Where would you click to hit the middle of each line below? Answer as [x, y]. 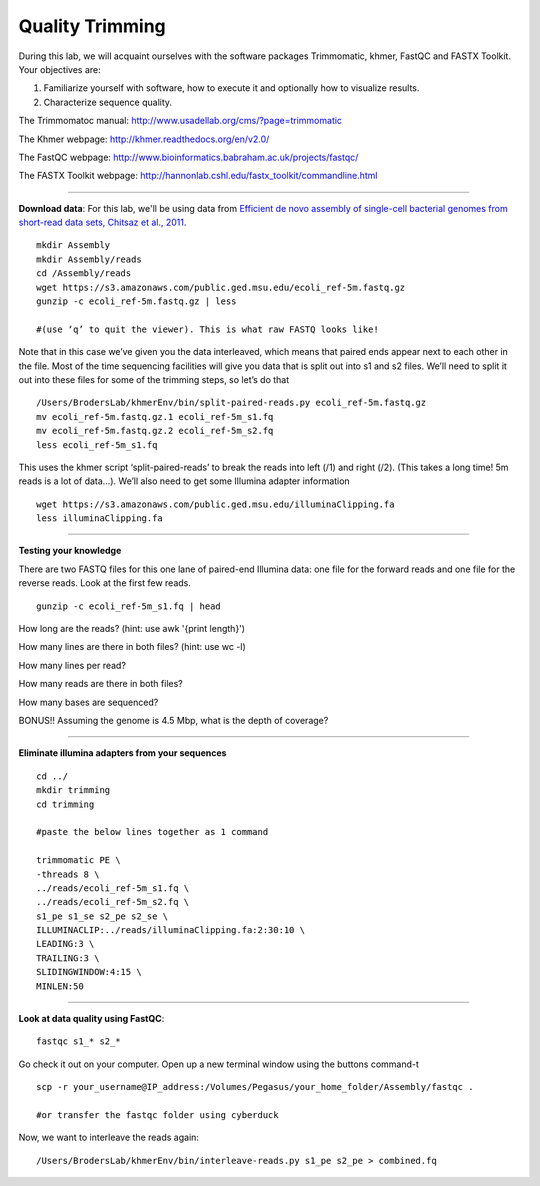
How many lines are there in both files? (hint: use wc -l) [132, 647]
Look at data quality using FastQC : [91, 1019]
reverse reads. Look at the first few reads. [105, 583]
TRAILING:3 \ [68, 958]
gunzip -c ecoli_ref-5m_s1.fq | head [129, 606]
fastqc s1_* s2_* [78, 1041]
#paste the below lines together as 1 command [152, 832]
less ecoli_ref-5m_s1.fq [97, 444]
